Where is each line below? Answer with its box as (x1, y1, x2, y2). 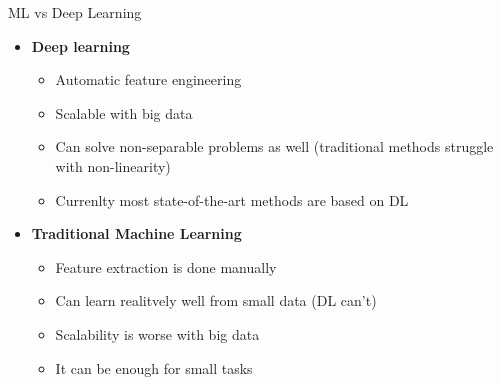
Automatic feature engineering (55, 69, 242, 90)
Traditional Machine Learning (31, 223, 242, 244)
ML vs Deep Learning (8, 2, 142, 22)
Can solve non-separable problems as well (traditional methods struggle (55, 136, 494, 157)
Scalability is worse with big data (55, 323, 260, 344)
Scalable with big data (55, 102, 193, 123)
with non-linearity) (55, 155, 171, 176)
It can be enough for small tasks (55, 357, 253, 378)
